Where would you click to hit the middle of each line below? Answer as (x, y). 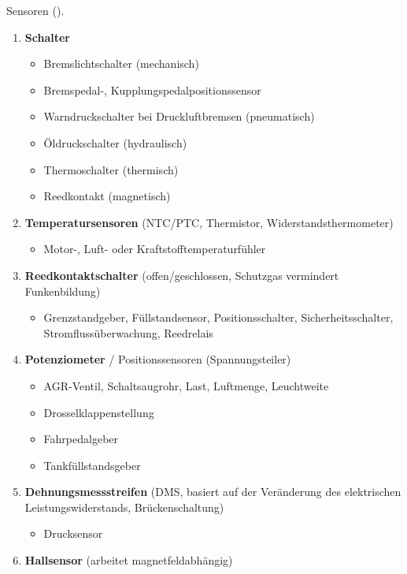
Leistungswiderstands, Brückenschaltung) (124, 507)
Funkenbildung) (63, 291)
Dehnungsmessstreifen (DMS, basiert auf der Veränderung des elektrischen (213, 492)
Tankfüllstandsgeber (92, 465)
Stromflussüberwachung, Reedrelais (128, 332)
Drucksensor (73, 533)
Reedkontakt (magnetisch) (107, 196)
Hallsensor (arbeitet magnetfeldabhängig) (129, 560)
